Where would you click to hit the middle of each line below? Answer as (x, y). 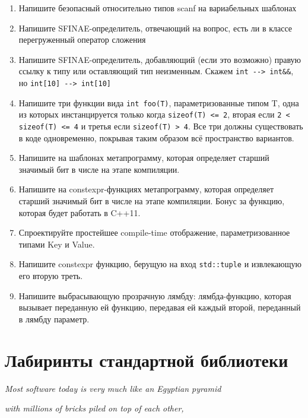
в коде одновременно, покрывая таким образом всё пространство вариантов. (156, 137)
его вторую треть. (51, 276)
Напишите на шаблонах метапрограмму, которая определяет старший (144, 158)
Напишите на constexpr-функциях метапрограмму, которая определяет (146, 189)
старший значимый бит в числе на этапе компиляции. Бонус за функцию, (152, 201)
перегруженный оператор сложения (82, 39)
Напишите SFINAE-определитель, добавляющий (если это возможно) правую (160, 59)
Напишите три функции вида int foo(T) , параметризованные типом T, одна (159, 102)
